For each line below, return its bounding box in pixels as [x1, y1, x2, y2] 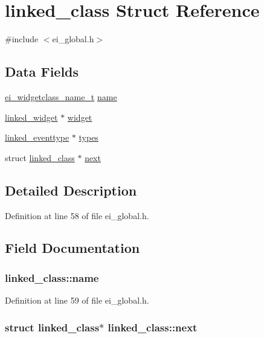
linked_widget [5, 110, 58, 123]
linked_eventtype [5, 131, 69, 144]
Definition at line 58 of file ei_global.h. [5, 209, 149, 222]
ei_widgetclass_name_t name [5, 90, 117, 103]
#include [5, 33, 39, 45]
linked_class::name [5, 270, 99, 285]
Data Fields [5, 62, 79, 81]
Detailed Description [5, 180, 137, 199]
